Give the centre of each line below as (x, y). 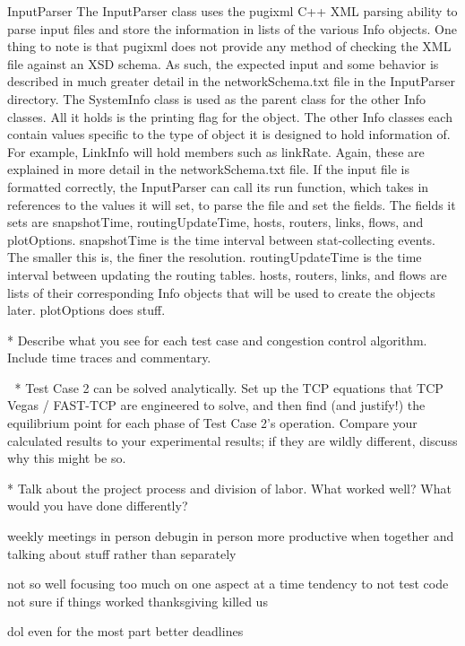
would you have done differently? (98, 506)
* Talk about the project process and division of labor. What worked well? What (229, 488)
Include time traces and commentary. (109, 358)
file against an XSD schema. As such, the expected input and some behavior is (223, 63)
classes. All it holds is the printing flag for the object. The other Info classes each (230, 116)
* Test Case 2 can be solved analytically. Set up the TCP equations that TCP (229, 387)
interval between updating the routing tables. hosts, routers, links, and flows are (227, 274)
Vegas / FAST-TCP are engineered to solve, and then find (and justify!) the (216, 405)
